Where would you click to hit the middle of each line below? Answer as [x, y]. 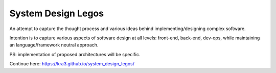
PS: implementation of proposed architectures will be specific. [75, 54]
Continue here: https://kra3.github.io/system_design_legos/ [72, 64]
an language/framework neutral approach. [54, 45]
